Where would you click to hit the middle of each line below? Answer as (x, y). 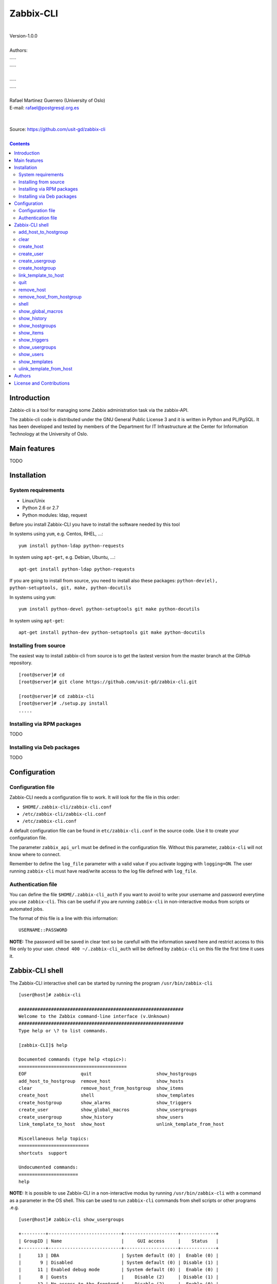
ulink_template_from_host (46, 369)
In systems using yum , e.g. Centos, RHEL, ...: (56, 534)
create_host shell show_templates (106, 1096)
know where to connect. (35, 854)
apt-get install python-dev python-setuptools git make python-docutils (112, 632)
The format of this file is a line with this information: (64, 918)
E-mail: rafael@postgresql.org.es (44, 107)
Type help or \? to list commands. (63, 1031)
